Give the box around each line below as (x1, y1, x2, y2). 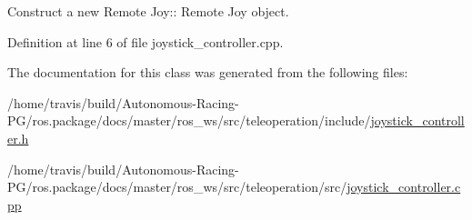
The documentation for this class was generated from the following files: (7, 63, 408, 82)
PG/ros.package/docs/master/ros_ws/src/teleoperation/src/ (7, 177, 347, 196)
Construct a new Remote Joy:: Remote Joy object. (7, 2, 289, 20)
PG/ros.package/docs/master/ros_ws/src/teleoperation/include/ (7, 111, 371, 130)
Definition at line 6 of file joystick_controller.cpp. (7, 32, 284, 51)
